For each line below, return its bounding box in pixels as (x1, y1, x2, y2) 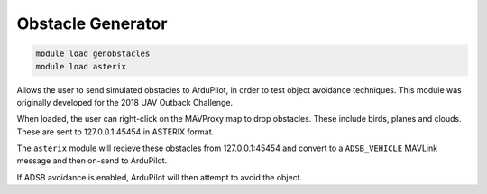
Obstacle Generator (16, 14, 168, 33)
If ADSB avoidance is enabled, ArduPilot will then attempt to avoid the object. (16, 171, 303, 182)
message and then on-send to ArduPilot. (16, 155, 168, 166)
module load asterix (35, 61, 126, 71)
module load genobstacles (35, 49, 151, 59)
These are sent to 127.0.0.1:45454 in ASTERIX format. (16, 126, 215, 137)
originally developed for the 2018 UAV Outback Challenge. (16, 97, 234, 107)
